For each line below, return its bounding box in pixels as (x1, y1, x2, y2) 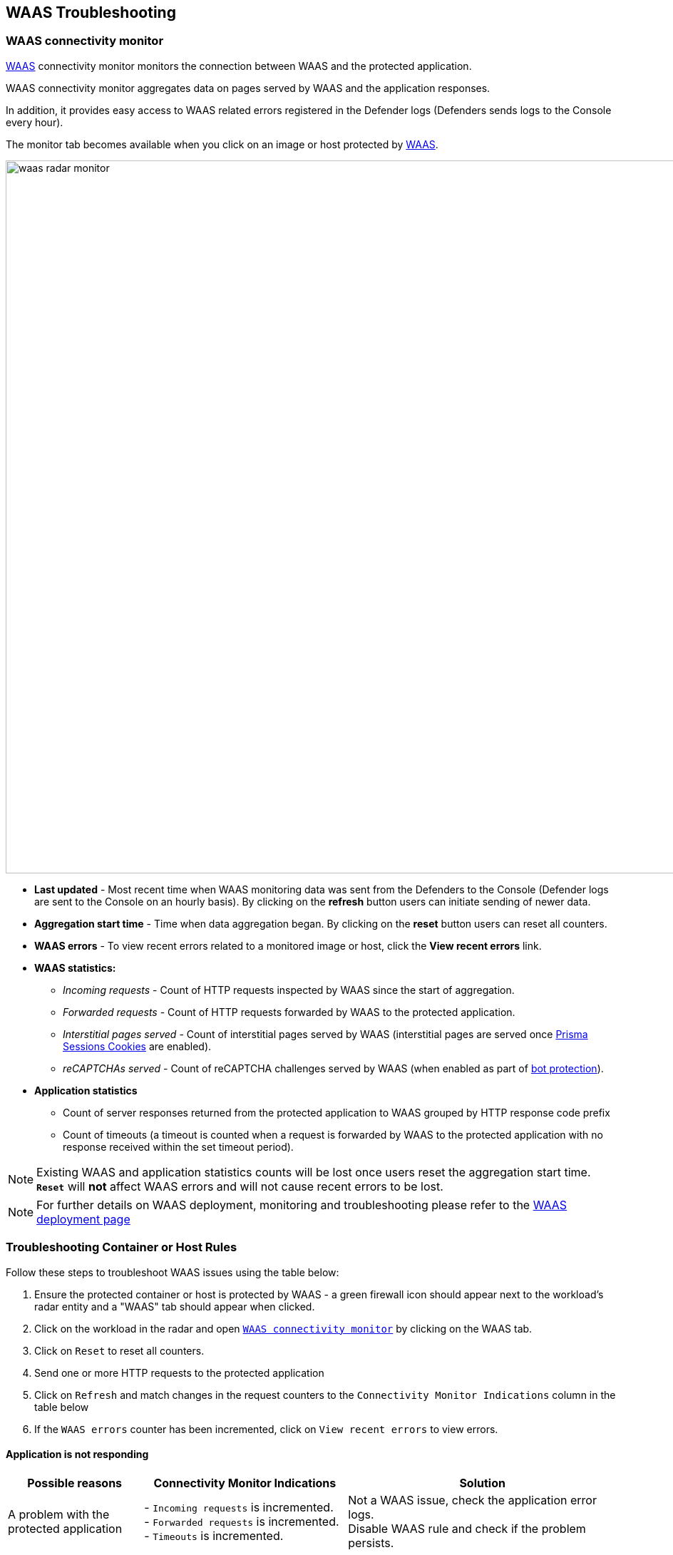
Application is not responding (6, 1448, 149, 1461)
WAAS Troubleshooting (6, 4, 176, 21)
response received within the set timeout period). (63, 1140, 294, 1153)
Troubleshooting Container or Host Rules (6, 1240, 237, 1255)
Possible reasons (27, 1475, 123, 1490)
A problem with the (8, 1507, 110, 1521)
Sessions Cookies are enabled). (63, 1040, 212, 1052)
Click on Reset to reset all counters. (34, 1344, 205, 1357)
